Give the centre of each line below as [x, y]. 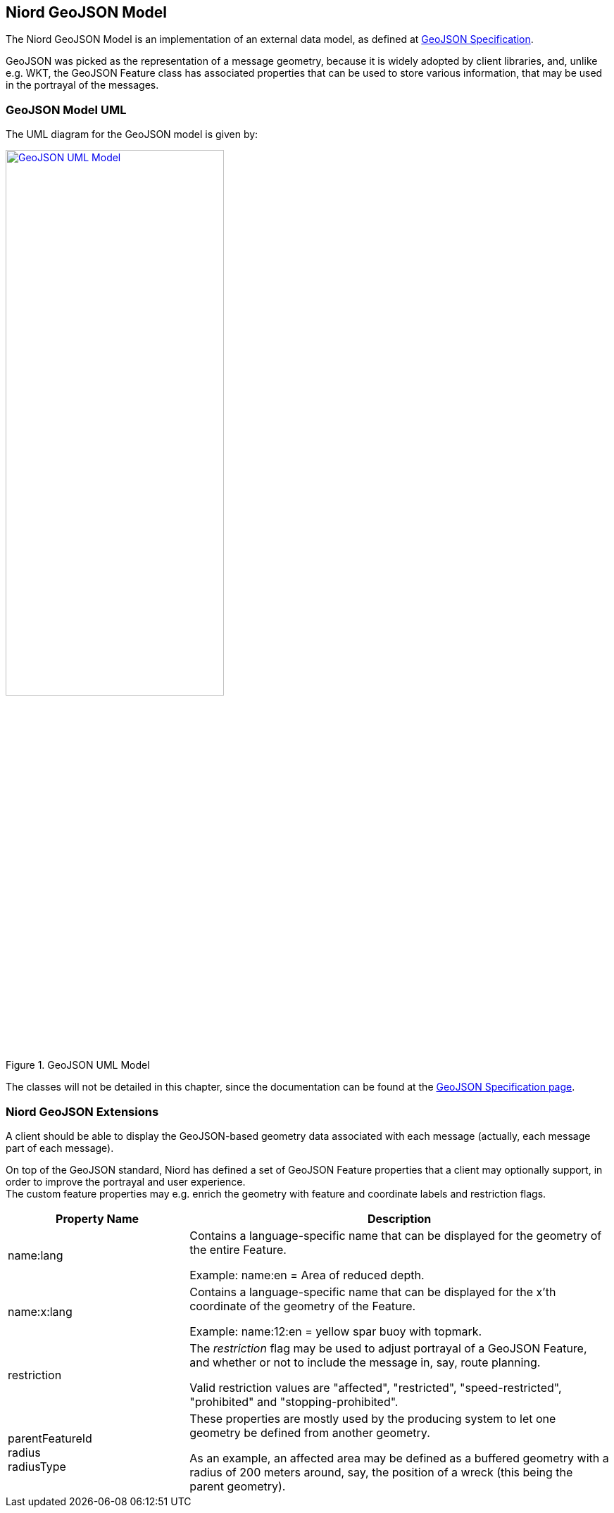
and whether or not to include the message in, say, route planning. [365, 1363]
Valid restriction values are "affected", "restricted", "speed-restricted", [376, 1388]
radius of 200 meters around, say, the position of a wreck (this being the [381, 1473]
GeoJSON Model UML [66, 109]
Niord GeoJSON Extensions [82, 1111]
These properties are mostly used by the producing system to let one [373, 1419]
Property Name [98, 1219]
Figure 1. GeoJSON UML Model [78, 1065]
